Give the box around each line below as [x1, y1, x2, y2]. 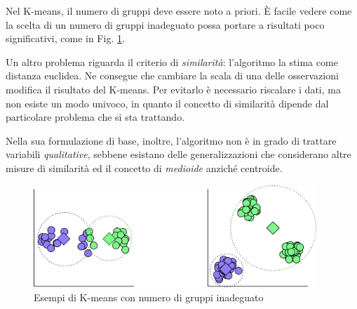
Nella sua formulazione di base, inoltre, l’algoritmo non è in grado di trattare [6, 133, 337, 147]
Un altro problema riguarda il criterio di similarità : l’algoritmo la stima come [6, 54, 338, 69]
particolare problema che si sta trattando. [6, 110, 185, 124]
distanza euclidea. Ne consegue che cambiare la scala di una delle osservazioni [6, 68, 339, 83]
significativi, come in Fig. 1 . [6, 31, 125, 46]
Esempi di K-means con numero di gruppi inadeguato [34, 290, 264, 305]
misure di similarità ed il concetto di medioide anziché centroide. [6, 160, 283, 175]
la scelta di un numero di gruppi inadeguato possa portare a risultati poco [6, 17, 325, 32]
